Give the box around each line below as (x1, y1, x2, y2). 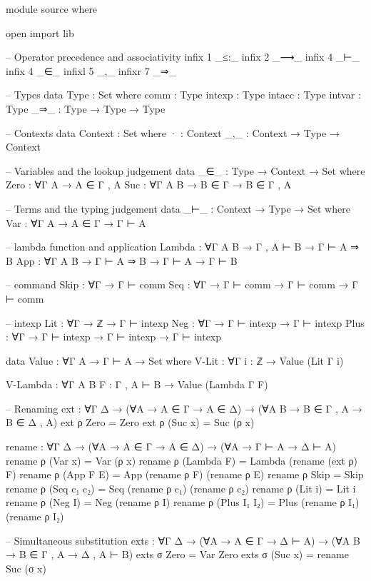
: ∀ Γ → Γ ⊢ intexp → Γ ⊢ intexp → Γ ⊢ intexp (6, 329, 222, 344)
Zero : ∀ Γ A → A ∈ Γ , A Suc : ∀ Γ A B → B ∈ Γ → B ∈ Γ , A (6, 177, 292, 192)
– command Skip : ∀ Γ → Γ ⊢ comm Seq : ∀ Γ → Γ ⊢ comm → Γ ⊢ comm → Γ (6, 277, 358, 292)
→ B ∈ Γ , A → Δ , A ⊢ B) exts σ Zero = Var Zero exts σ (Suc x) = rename (6, 547, 349, 562)
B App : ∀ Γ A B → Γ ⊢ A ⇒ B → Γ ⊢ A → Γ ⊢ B (6, 253, 238, 268)
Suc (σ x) (6, 560, 46, 575)
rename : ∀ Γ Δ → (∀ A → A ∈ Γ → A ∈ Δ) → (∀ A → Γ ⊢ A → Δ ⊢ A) (6, 439, 337, 454)
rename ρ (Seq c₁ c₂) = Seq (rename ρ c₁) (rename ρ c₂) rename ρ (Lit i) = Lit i (6, 480, 356, 495)
